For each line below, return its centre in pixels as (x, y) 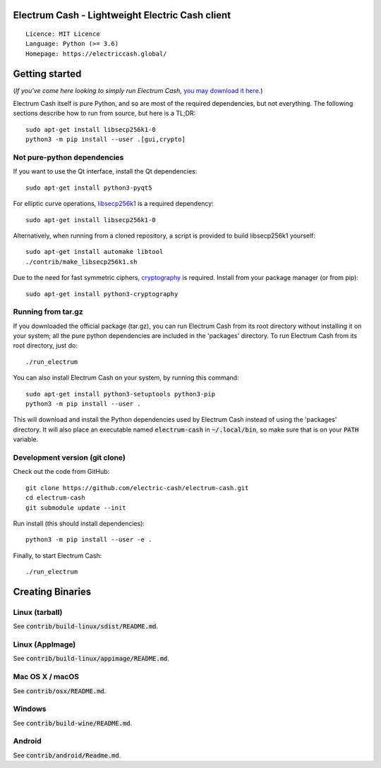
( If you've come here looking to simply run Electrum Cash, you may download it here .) (138, 90)
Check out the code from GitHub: (61, 472)
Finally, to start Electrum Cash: (58, 555)
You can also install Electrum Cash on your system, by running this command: (126, 378)
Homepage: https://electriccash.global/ (96, 54)
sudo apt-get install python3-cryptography (102, 294)
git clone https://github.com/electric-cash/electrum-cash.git (137, 488)
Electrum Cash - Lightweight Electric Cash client (122, 15)
